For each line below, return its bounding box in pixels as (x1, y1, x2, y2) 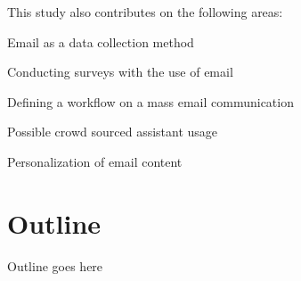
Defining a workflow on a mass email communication (7, 92, 294, 111)
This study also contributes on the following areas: (7, 3, 283, 21)
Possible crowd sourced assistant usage (7, 122, 218, 141)
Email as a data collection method (7, 32, 194, 51)
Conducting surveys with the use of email (7, 62, 233, 81)
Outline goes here (7, 256, 103, 275)
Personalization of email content (7, 152, 183, 170)
